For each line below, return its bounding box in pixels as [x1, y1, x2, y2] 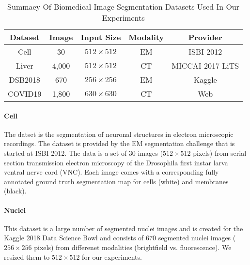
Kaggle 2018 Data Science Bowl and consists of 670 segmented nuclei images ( [4, 233, 236, 243]
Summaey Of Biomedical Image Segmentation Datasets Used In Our [7, 1, 240, 12]
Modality [128, 31, 164, 43]
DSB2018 [9, 74, 40, 85]
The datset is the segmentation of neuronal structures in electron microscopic [4, 129, 234, 139]
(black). [4, 186, 27, 196]
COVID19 [8, 88, 42, 99]
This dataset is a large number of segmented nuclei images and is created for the [4, 223, 243, 233]
